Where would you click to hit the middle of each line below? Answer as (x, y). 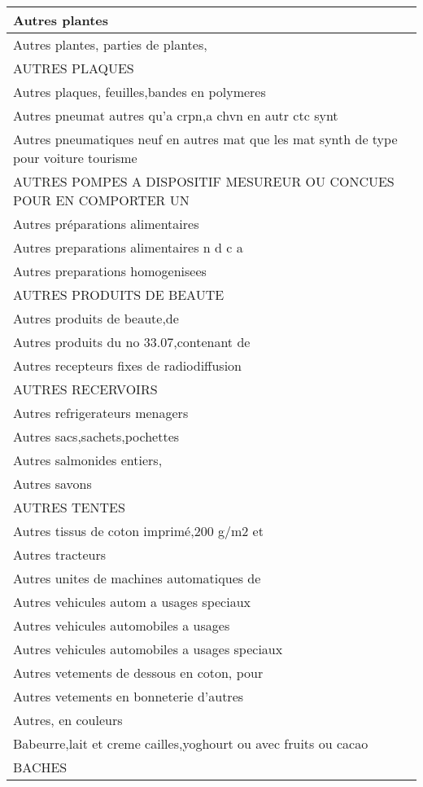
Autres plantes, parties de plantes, (110, 44)
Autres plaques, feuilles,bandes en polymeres (140, 92)
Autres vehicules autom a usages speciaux (132, 602)
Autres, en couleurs (68, 720)
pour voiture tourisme (75, 158)
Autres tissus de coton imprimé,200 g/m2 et (138, 531)
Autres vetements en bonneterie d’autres (129, 696)
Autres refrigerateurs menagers (101, 413)
